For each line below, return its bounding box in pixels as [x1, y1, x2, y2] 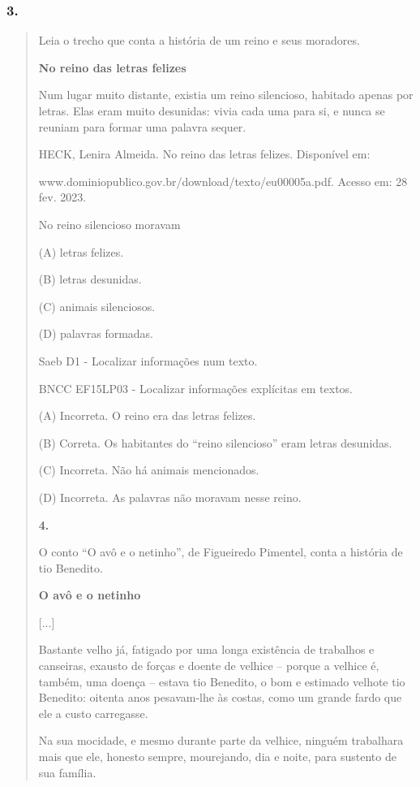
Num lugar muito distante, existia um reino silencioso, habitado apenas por [38, 86, 414, 103]
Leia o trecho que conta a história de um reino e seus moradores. [38, 32, 360, 49]
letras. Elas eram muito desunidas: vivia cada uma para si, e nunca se [38, 102, 385, 119]
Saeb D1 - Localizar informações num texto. [38, 352, 258, 369]
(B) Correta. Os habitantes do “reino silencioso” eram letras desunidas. [38, 434, 392, 451]
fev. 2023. [38, 188, 87, 205]
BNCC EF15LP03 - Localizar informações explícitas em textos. [38, 379, 354, 396]
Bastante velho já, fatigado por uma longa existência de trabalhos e [38, 641, 375, 658]
